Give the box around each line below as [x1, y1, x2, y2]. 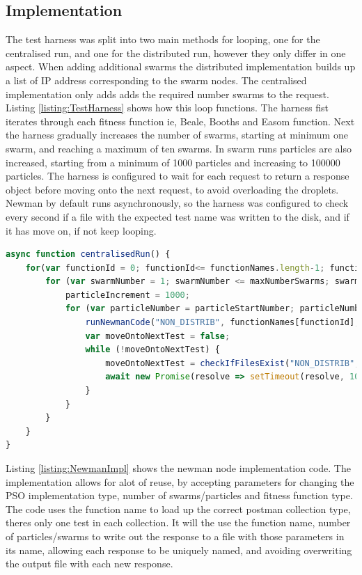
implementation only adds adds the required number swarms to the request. [6, 86, 329, 101]
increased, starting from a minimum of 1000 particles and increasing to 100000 [6, 155, 340, 169]
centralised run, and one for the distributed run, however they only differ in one [6, 45, 346, 60]
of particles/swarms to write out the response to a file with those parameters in [6, 528, 345, 543]
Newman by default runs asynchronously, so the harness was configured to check [6, 196, 349, 210]
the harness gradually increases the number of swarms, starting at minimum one [6, 127, 348, 142]
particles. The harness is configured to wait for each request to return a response [6, 168, 349, 183]
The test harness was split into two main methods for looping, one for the [6, 32, 320, 47]
